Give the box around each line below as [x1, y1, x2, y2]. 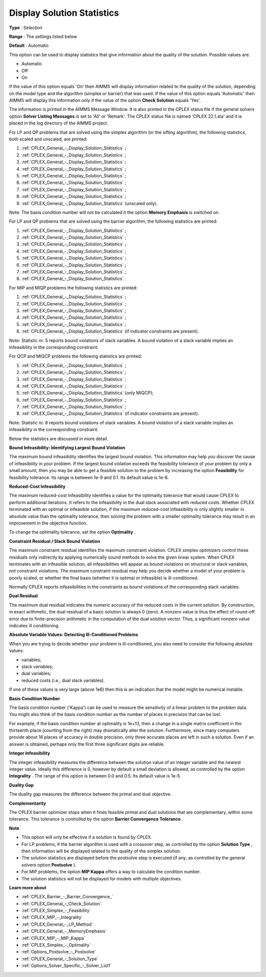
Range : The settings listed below [9, 34, 77, 39]
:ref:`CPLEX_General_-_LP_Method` [21, 921, 93, 927]
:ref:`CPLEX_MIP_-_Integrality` [21, 914, 83, 920]
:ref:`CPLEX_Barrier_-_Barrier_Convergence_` [21, 894, 113, 900]
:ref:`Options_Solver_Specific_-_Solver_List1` [21, 963, 112, 969]
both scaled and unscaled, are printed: [9, 136, 88, 142]
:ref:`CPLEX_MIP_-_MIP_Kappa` [21, 935, 86, 941]
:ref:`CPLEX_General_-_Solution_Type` [21, 956, 99, 962]
